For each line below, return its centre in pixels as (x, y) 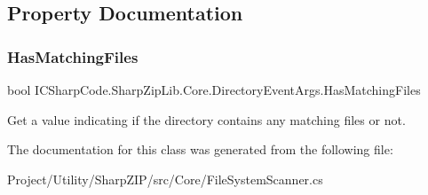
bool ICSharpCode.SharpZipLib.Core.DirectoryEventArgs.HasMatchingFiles (214, 90)
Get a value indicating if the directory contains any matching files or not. (206, 119)
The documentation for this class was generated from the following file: (200, 149)
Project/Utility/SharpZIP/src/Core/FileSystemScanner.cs (165, 179)
